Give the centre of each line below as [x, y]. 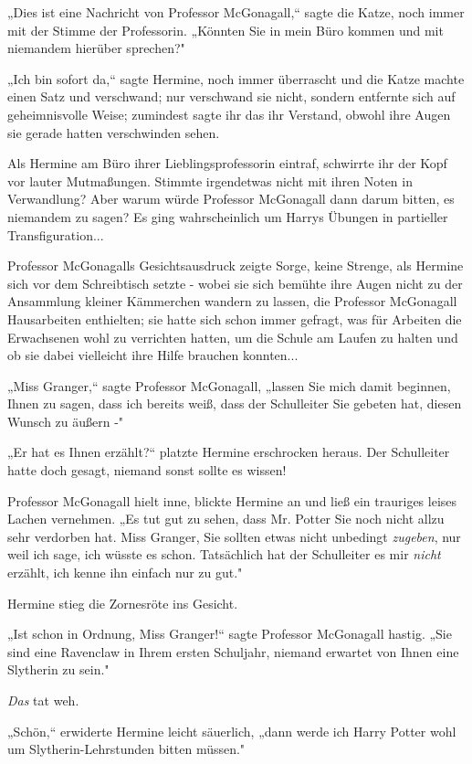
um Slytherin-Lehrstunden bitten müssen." [126, 749]
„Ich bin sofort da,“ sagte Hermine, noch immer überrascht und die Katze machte [236, 78]
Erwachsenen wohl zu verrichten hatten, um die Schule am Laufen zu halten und [233, 337]
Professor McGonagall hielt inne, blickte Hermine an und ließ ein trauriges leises [232, 500]
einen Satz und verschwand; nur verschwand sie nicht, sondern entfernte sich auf [231, 96]
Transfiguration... [56, 234]
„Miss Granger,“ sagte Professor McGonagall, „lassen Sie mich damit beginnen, [229, 385]
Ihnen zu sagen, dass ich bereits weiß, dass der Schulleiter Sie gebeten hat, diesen [235, 403]
